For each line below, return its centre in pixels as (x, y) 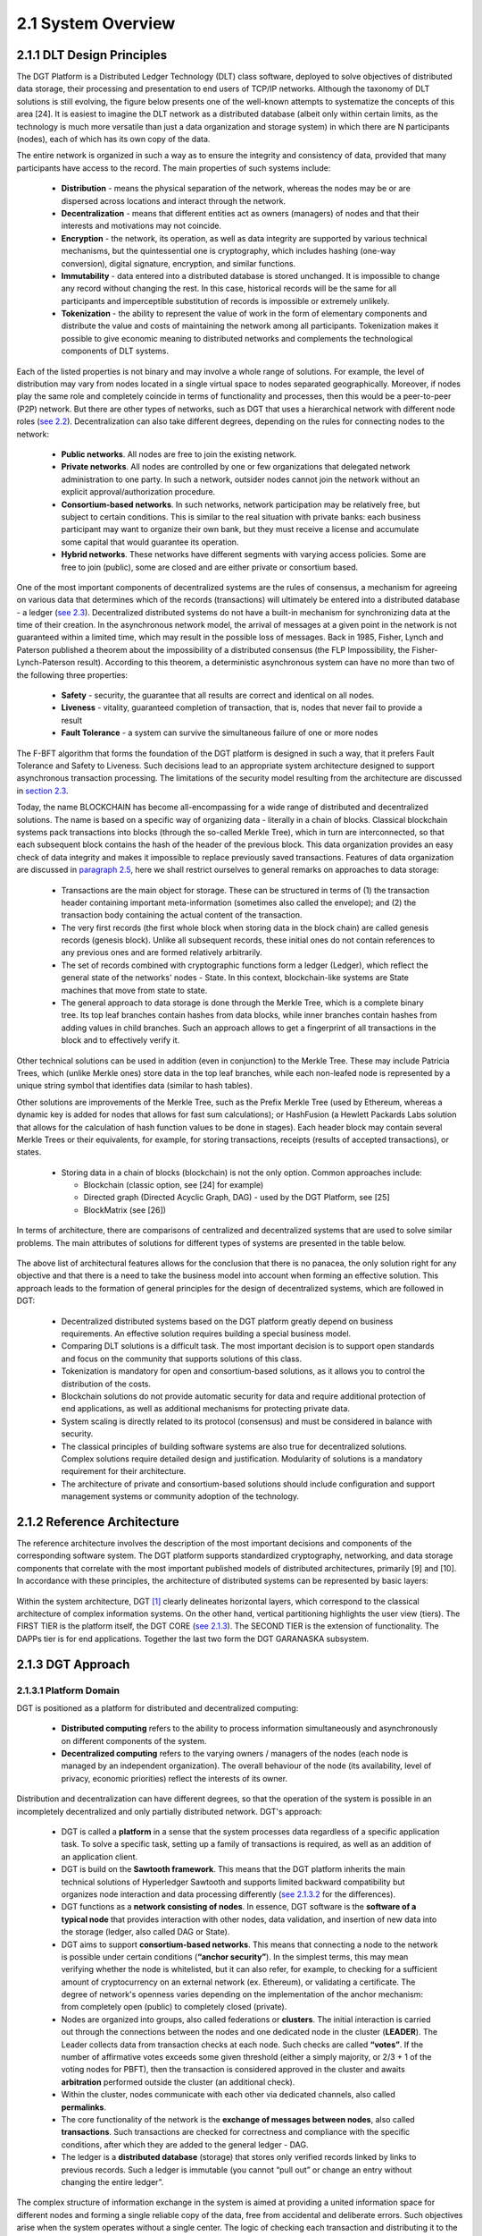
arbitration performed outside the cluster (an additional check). (178, 2082)
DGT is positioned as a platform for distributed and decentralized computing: (158, 1707)
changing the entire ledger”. (112, 2181)
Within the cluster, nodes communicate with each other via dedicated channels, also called (229, 2095)
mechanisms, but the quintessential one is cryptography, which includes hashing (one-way (229, 251)
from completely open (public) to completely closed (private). (174, 2007)
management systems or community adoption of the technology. (180, 1496)
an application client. (100, 1857)
